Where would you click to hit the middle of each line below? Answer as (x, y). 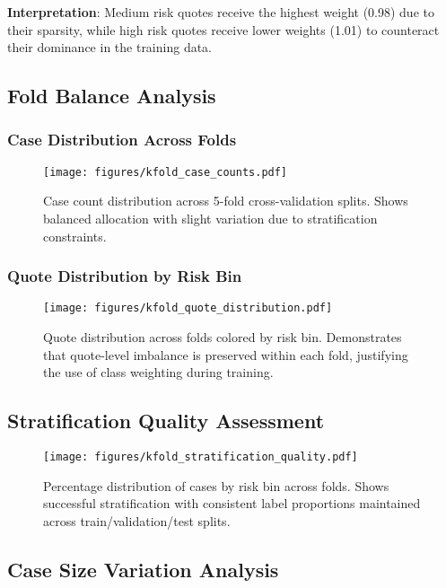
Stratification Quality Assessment (166, 421)
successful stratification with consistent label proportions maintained (232, 503)
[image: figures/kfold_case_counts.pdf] (166, 172)
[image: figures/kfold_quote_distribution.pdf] (188, 308)
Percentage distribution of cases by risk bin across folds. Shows (216, 485)
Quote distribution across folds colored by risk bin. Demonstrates (223, 337)
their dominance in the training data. (110, 47)
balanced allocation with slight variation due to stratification (210, 219)
